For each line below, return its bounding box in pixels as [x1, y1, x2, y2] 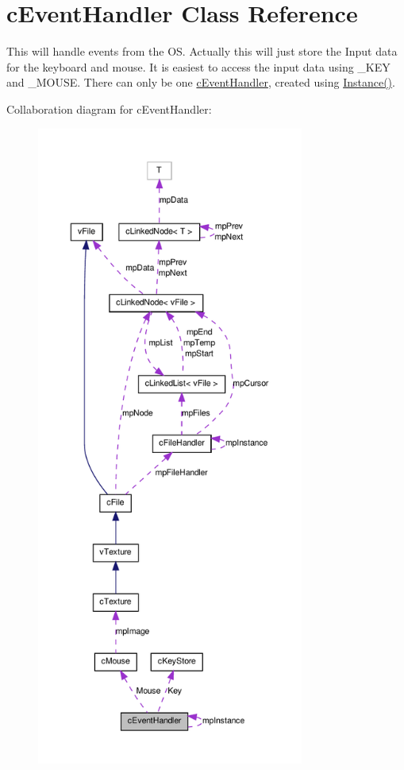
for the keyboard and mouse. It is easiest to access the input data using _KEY [6, 58, 391, 75]
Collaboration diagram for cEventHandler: [6, 100, 212, 117]
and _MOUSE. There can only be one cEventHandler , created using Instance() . [6, 74, 395, 91]
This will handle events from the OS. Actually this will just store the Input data [6, 43, 398, 60]
